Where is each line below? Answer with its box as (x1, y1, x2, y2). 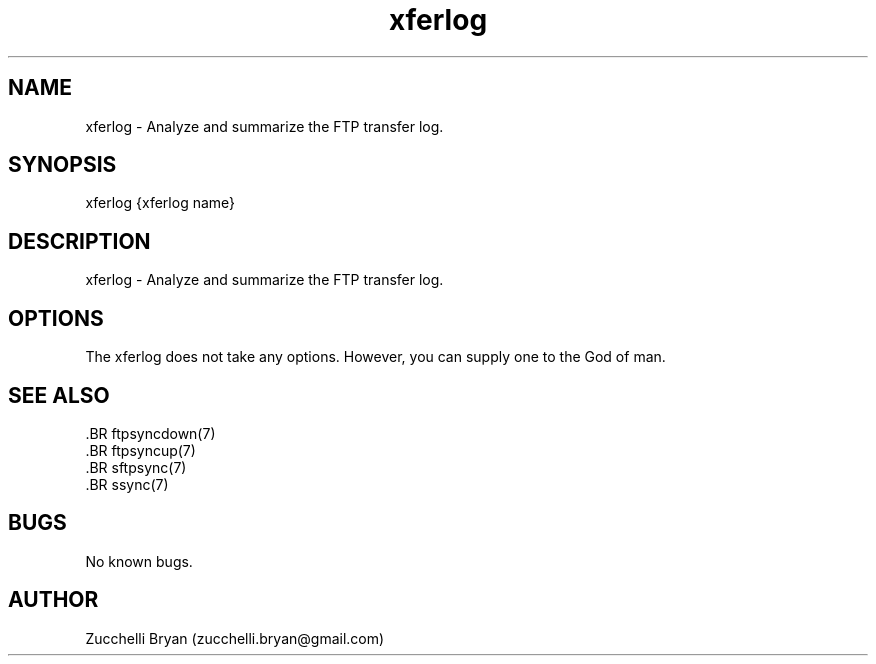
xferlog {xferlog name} (85, 194, 236, 212)
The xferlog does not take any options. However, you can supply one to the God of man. (85, 348, 666, 366)
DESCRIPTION (8, 228, 151, 254)
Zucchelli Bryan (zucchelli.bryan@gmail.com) (85, 629, 385, 647)
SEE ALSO (8, 382, 110, 408)
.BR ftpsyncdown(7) (85, 424, 216, 442)
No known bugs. (85, 552, 193, 570)
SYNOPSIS (8, 152, 117, 178)
